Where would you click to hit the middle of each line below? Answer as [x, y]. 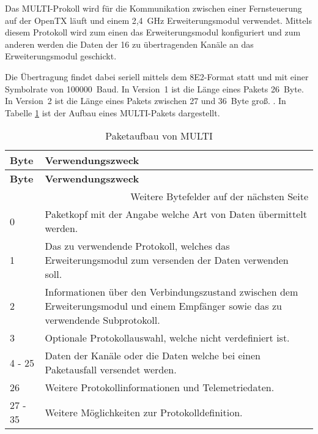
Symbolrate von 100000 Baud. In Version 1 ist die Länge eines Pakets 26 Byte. [154, 88]
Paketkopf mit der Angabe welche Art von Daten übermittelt [176, 214]
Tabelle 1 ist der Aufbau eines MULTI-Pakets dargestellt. [113, 112]
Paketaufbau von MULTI [159, 136]
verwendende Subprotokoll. [102, 320]
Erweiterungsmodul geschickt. [61, 56]
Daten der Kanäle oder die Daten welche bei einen [153, 356]
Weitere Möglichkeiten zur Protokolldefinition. [144, 412]
